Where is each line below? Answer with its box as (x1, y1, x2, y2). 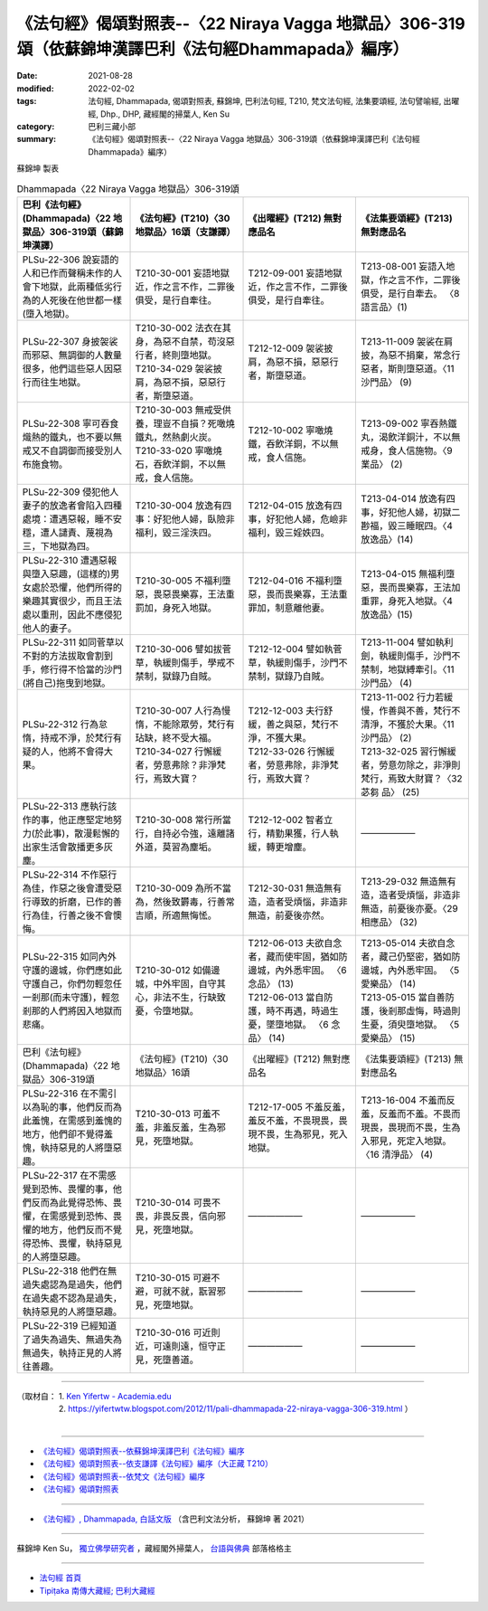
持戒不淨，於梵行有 (40, 731, 122, 744)
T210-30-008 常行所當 (135, 813, 232, 826)
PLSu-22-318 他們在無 (22, 1265, 117, 1277)
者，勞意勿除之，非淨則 (360, 758, 461, 771)
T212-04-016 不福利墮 (248, 574, 343, 587)
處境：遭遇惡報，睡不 (22, 512, 113, 525)
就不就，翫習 (162, 1284, 217, 1297)
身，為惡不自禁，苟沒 (135, 335, 226, 347)
